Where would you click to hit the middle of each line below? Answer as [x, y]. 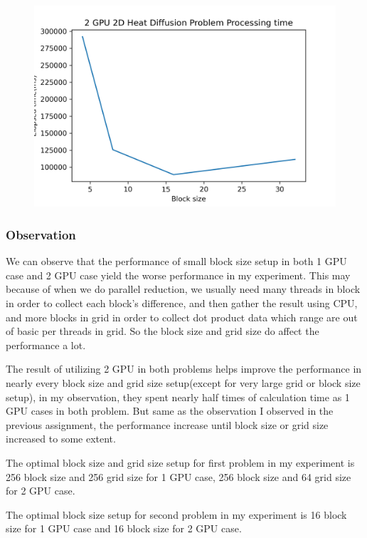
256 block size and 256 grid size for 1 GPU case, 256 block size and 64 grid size [179, 476]
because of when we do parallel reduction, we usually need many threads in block [183, 289]
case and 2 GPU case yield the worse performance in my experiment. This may [178, 275]
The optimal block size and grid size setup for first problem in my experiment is [180, 462]
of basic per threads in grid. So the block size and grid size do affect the [163, 331]
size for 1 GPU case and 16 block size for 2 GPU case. [124, 528]
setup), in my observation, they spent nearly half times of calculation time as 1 [178, 397]
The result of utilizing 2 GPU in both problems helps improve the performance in [184, 369]
